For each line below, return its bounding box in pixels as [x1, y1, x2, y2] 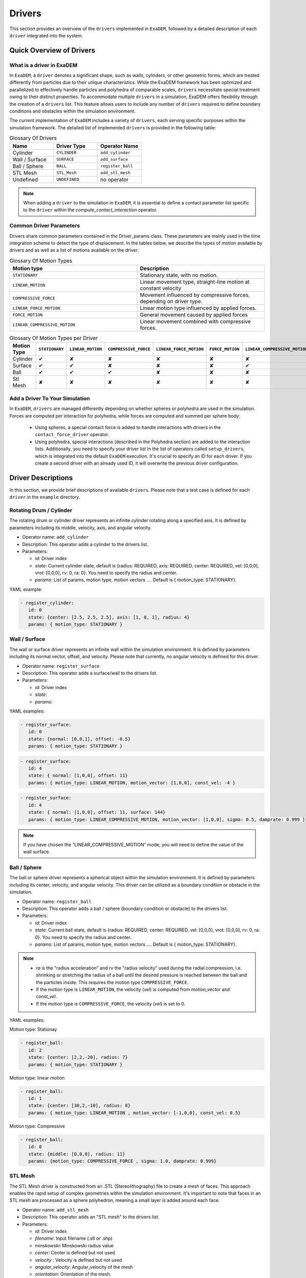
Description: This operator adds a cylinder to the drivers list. [22, 541, 149, 547]
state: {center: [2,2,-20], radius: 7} [28, 1055, 128, 1060]
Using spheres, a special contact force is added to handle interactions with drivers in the [35, 424, 221, 430]
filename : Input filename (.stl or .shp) [35, 1235, 113, 1242]
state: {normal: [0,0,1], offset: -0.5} [28, 736, 131, 742]
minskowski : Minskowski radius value [35, 1242, 114, 1248]
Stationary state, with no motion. [140, 271, 218, 279]
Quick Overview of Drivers [9, 46, 95, 55]
